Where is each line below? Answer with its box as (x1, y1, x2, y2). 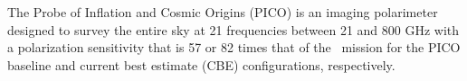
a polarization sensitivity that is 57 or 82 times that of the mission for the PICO (7, 38, 461, 57)
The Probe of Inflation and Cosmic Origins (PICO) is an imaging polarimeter (7, 3, 438, 21)
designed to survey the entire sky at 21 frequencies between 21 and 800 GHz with (7, 20, 460, 39)
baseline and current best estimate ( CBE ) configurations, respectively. (7, 55, 396, 74)
